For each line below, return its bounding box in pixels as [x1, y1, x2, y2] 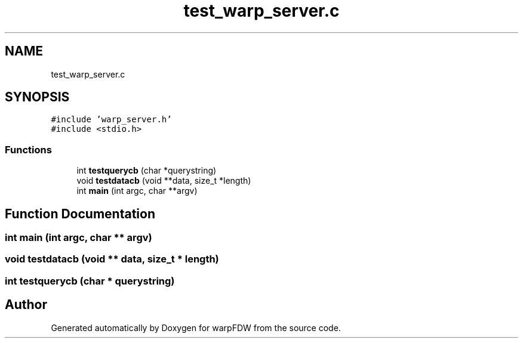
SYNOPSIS [5, 89, 70, 105]
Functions [5, 143, 52, 156]
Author [5, 297, 47, 313]
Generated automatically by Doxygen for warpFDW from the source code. [51, 322, 341, 333]
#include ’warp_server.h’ [51, 115, 172, 125]
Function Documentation [5, 206, 155, 221]
